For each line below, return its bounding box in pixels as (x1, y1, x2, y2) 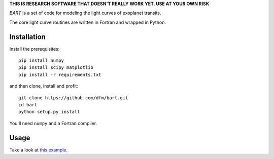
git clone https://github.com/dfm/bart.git (18, 95, 128, 101)
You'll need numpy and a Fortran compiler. (9, 120, 97, 126)
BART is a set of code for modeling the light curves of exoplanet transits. (9, 10, 161, 16)
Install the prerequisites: (9, 46, 60, 52)
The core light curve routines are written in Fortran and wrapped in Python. (9, 19, 166, 25)
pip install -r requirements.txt (18, 71, 101, 77)
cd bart (18, 102, 38, 108)
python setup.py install (18, 109, 80, 115)
